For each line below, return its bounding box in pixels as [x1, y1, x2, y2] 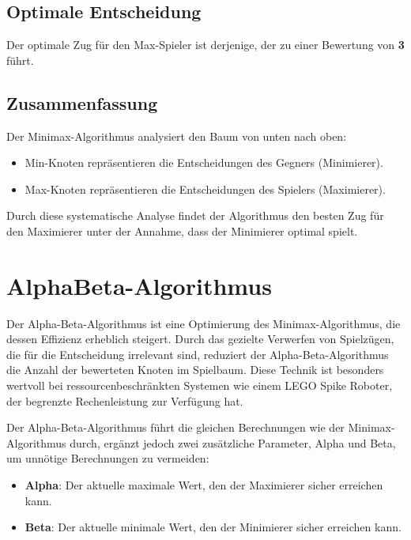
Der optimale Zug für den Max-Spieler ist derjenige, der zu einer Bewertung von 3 [6, 36, 405, 53]
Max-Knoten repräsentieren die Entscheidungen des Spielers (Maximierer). [25, 180, 386, 197]
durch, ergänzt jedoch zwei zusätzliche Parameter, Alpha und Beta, [70, 434, 396, 451]
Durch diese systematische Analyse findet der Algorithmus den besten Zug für [6, 207, 384, 224]
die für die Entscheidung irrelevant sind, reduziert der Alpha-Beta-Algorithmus [6, 346, 389, 362]
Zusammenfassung [6, 90, 158, 115]
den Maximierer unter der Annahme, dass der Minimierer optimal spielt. [6, 222, 358, 239]
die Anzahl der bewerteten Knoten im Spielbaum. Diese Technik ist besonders [6, 361, 384, 378]
